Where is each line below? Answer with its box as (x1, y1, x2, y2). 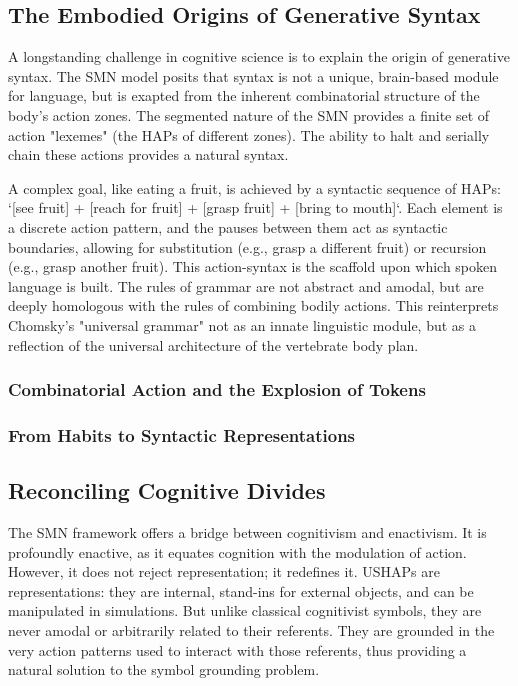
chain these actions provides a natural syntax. (8, 144, 289, 165)
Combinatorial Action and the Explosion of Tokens (8, 377, 426, 402)
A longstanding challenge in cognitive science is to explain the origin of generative (8, 46, 510, 67)
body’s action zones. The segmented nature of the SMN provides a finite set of (8, 104, 490, 125)
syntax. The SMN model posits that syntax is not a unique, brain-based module (8, 65, 499, 86)
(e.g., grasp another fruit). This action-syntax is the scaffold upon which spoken (8, 256, 498, 277)
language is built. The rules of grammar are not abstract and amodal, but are (8, 275, 484, 296)
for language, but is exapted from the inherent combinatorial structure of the (8, 85, 480, 106)
